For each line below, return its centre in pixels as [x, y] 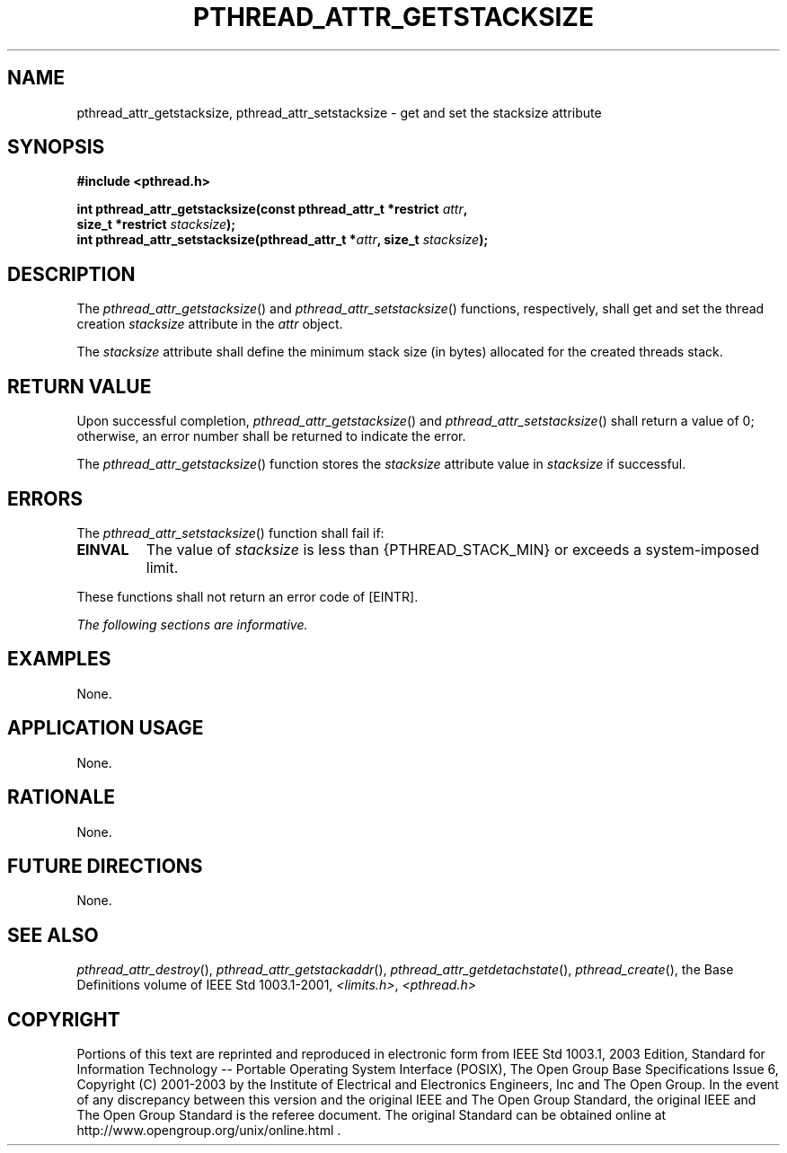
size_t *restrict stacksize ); [156, 224]
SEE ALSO [53, 935]
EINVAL [103, 549]
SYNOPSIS [56, 147]
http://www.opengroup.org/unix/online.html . [209, 1131]
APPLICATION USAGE [106, 728]
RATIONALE [62, 797]
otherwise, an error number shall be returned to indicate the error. [271, 436]
